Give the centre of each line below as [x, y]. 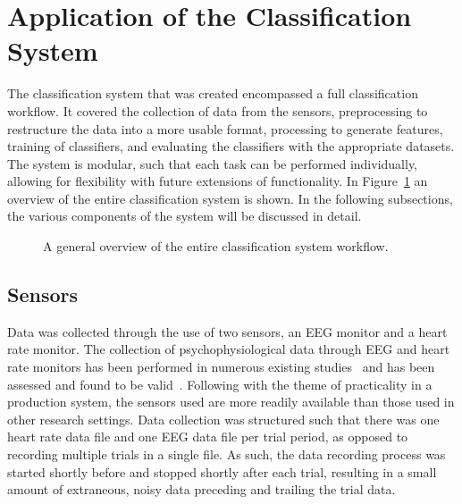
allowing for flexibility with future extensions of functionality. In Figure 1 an [218, 181]
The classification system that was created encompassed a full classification [213, 93]
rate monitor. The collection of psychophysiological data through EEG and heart [229, 349]
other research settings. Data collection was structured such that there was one [223, 419]
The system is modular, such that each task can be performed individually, [213, 163]
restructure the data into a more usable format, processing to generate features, [225, 128]
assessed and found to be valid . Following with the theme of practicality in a [220, 384]
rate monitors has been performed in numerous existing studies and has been [221, 367]
